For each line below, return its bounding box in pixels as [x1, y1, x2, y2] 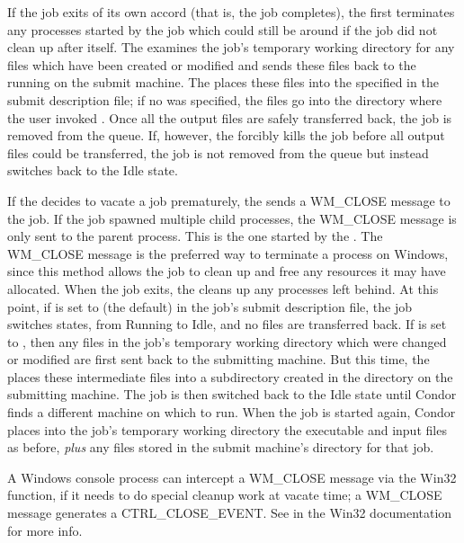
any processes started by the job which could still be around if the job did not [7, 20, 438, 39]
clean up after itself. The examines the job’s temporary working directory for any [7, 38, 455, 57]
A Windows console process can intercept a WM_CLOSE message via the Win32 [7, 467, 457, 486]
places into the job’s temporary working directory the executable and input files [7, 420, 447, 439]
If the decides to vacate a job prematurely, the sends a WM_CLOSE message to [7, 191, 451, 209]
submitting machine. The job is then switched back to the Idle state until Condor [7, 385, 457, 404]
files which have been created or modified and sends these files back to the [7, 55, 416, 74]
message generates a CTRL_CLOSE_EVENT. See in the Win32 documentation [7, 503, 452, 522]
